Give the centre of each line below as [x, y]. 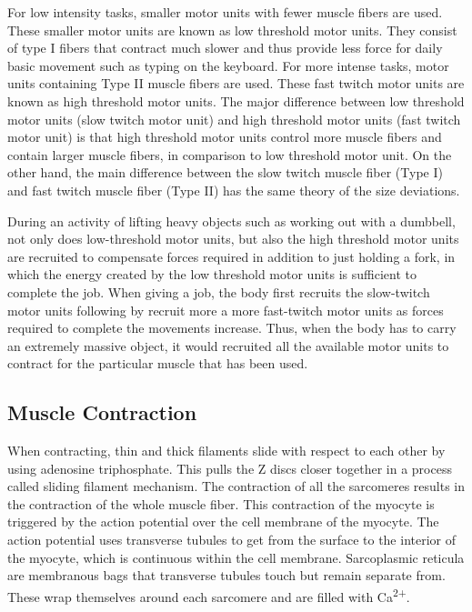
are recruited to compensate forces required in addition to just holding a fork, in [231, 256]
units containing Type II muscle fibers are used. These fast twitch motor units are [236, 83]
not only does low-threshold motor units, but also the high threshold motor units [233, 239]
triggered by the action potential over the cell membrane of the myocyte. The [223, 522]
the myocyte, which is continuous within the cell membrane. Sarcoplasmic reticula [236, 557]
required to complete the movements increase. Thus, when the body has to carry [232, 328]
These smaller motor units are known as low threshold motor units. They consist [232, 30]
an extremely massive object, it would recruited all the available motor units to [228, 345]
